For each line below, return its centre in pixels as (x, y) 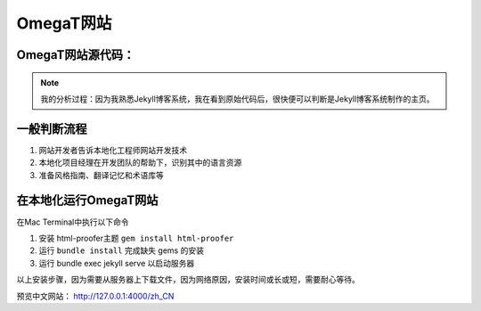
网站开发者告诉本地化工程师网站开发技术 (113, 150)
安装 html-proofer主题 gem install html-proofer (136, 238)
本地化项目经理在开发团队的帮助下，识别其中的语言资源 (140, 163)
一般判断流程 (52, 129)
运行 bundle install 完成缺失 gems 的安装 (122, 250)
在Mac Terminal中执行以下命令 (73, 222)
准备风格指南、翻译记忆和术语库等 (101, 175)
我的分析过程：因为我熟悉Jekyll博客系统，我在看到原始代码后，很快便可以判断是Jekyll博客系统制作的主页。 (238, 99)
